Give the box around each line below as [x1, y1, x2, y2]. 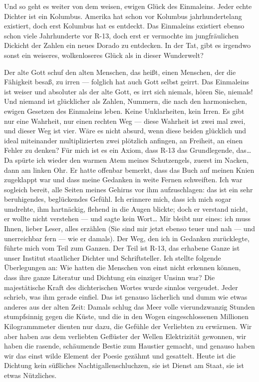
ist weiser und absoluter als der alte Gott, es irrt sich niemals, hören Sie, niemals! [4, 86, 253, 96]
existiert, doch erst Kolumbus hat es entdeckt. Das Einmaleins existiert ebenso [4, 20, 245, 31]
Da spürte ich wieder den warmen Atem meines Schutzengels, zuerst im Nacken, [4, 154, 249, 165]
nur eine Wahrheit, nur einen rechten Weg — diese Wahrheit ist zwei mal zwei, [4, 115, 246, 126]
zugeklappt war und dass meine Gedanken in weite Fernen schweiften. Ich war [4, 174, 243, 185]
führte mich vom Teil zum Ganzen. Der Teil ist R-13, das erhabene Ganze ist [4, 243, 240, 253]
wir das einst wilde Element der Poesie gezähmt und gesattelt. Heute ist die [4, 350, 236, 361]
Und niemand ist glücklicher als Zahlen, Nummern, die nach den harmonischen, [4, 96, 247, 106]
